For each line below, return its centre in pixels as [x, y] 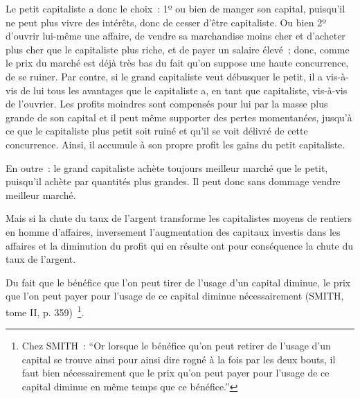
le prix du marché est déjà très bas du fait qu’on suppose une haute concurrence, [177, 63]
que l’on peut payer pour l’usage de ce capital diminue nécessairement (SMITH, [175, 296]
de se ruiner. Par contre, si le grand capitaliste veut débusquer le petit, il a [164, 76]
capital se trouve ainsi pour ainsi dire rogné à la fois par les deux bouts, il [179, 359]
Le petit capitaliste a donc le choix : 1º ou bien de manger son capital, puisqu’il [175, 8]
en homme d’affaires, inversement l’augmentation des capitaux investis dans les [173, 231]
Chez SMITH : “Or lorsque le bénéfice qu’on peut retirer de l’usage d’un [176, 346]
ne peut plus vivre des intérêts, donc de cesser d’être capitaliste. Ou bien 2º [166, 22]
